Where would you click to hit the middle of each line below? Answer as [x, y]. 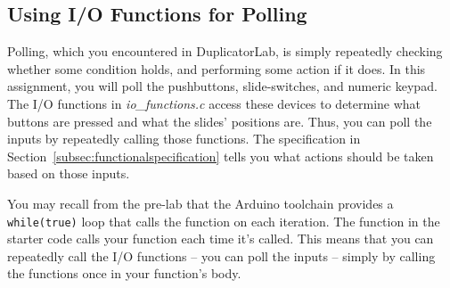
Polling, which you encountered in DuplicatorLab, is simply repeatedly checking [225, 51]
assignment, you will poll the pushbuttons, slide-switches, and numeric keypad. [222, 86]
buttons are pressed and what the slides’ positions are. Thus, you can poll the [220, 121]
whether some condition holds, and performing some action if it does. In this [217, 68]
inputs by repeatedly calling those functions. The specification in [184, 139]
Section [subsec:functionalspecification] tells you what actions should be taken [221, 156]
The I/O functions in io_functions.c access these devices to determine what [214, 103]
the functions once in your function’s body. [124, 273]
